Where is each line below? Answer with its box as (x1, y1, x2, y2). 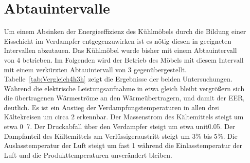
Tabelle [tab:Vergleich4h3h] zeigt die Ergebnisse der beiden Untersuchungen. (4, 74, 232, 84)
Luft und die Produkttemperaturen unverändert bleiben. (4, 149, 173, 160)
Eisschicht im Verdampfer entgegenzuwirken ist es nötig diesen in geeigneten (4, 35, 232, 46)
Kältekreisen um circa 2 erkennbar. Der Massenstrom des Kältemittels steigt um (4, 112, 244, 122)
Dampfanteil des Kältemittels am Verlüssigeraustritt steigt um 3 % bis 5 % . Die (4, 130, 238, 141)
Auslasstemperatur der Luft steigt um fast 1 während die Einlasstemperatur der (4, 140, 243, 150)
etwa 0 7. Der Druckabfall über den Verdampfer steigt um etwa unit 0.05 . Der (4, 121, 235, 131)
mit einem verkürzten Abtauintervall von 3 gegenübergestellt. (4, 64, 187, 74)
